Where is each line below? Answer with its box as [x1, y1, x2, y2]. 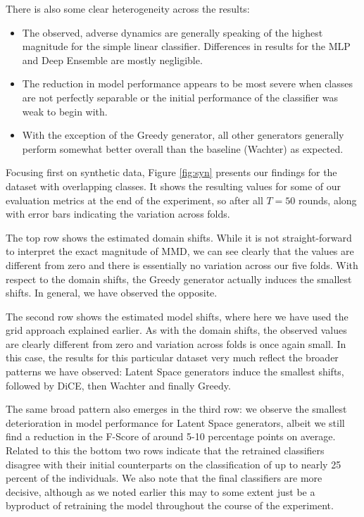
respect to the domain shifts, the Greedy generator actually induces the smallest [6, 271, 352, 286]
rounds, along [298, 192, 357, 207]
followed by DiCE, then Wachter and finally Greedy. [6, 378, 231, 392]
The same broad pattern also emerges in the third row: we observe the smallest [6, 401, 347, 416]
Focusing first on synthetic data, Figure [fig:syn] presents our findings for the [6, 165, 337, 180]
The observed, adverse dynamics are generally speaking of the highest [22, 25, 323, 39]
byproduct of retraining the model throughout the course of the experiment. [6, 498, 334, 513]
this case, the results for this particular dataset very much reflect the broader [6, 350, 339, 365]
